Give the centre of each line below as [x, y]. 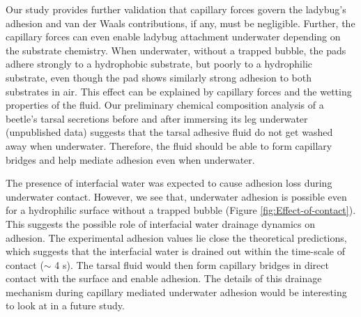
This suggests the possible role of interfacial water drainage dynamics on [161, 223]
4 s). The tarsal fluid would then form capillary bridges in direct [192, 264]
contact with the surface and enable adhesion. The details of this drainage [164, 278]
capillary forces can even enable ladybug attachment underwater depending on [173, 37]
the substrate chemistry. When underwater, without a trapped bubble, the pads [176, 50]
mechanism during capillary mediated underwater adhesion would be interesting [176, 292]
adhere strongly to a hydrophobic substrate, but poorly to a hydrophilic [159, 64]
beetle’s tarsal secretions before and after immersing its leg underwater [157, 118]
